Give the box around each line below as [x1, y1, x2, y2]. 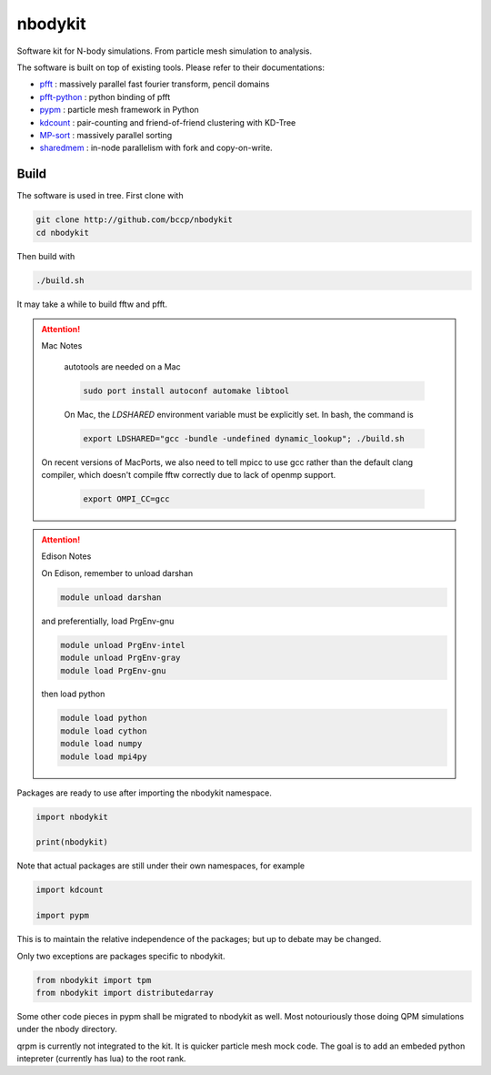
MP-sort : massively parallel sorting [39, 129, 173, 140]
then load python [41, 688, 105, 700]
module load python [60, 713, 147, 724]
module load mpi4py [60, 751, 147, 762]
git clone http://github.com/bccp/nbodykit [35, 215, 234, 225]
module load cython [60, 725, 147, 736]
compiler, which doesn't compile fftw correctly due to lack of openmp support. [41, 470, 336, 481]
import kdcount [35, 885, 104, 896]
